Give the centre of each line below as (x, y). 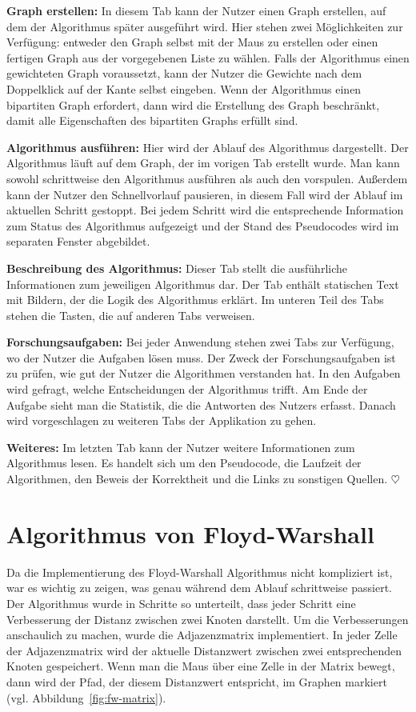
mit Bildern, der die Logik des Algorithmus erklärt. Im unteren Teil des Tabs (195, 300)
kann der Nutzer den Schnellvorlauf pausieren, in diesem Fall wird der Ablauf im (205, 194)
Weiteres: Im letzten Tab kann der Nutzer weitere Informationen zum (181, 447)
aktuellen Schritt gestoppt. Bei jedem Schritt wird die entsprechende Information (205, 210)
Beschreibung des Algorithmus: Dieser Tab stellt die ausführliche (177, 268)
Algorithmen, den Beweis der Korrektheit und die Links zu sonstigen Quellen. (197, 479)
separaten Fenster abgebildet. (78, 241)
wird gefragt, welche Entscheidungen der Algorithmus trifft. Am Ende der (187, 389)
